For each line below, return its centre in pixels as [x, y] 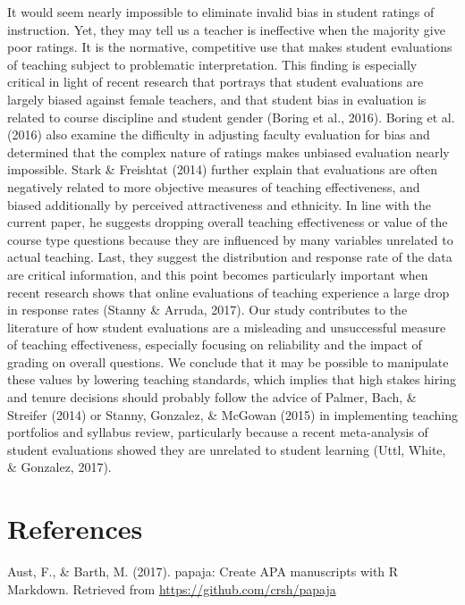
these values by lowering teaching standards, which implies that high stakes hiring [232, 379]
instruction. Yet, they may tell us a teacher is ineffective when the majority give [226, 29]
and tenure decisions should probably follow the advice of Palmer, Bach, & [212, 397]
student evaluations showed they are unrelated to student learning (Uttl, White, [227, 449]
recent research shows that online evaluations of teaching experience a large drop [228, 292]
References [75, 529]
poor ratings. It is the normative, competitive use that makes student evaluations [230, 47]
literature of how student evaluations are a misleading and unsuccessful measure [227, 327]
